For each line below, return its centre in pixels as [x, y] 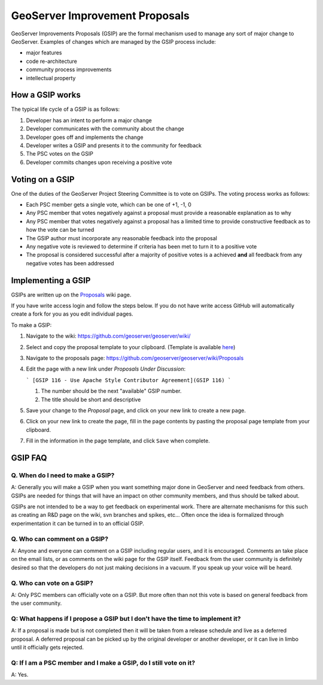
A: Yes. [20, 675]
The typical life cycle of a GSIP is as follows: [65, 109]
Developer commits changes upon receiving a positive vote [99, 162]
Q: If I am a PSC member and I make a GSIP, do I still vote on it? [103, 663]
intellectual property [51, 78]
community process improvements [69, 69]
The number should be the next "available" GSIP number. [111, 391]
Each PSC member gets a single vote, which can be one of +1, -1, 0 [109, 205]
